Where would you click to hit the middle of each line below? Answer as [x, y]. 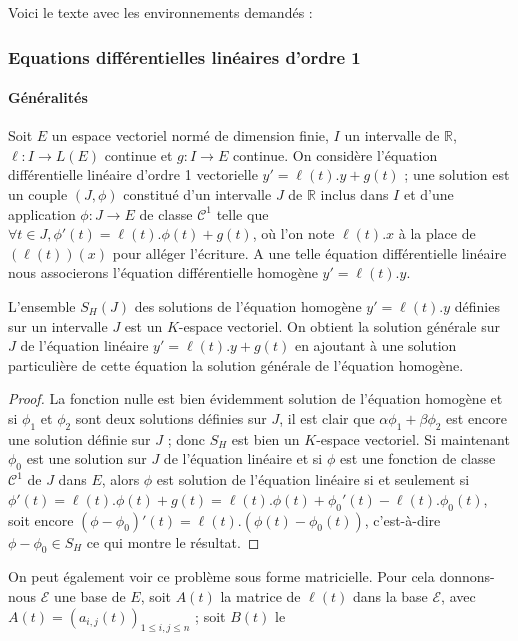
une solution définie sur [79, 438]
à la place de [437, 233]
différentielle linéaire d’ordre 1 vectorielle [133, 174]
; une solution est [457, 174]
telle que [242, 213]
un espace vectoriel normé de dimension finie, [190, 135]
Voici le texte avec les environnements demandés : [160, 12]
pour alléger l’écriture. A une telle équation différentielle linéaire [309, 252]
